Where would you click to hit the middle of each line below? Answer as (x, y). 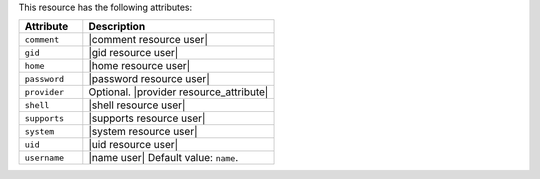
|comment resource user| (148, 40)
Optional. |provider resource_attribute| (178, 92)
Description (117, 27)
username (44, 157)
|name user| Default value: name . (163, 158)
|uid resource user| (133, 145)
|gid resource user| (133, 53)
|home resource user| (139, 66)
